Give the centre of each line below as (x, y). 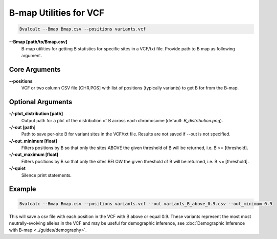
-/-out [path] (23, 127)
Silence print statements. (46, 175)
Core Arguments (35, 69)
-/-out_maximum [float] (34, 154)
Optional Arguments (41, 102)
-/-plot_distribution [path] (36, 114)
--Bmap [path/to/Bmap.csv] (38, 42)
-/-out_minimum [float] (33, 141)
